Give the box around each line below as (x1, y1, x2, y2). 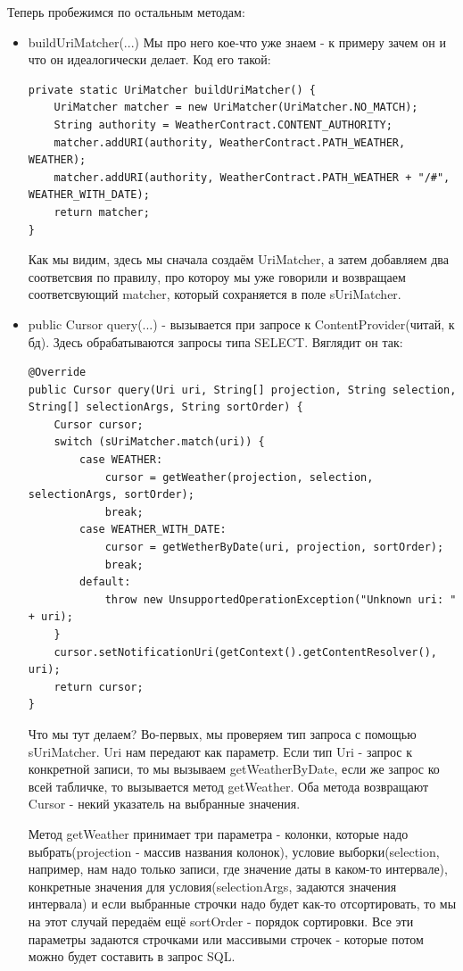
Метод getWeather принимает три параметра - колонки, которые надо (28, 824, 409, 842)
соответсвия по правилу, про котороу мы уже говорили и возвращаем (28, 267, 406, 286)
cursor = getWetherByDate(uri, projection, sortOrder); (104, 541, 444, 554)
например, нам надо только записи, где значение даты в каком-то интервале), (28, 859, 448, 878)
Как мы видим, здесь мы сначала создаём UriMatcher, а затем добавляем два (28, 250, 449, 269)
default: (79, 576, 131, 589)
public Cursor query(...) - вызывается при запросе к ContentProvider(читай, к (28, 314, 455, 333)
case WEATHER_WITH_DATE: (79, 523, 227, 536)
